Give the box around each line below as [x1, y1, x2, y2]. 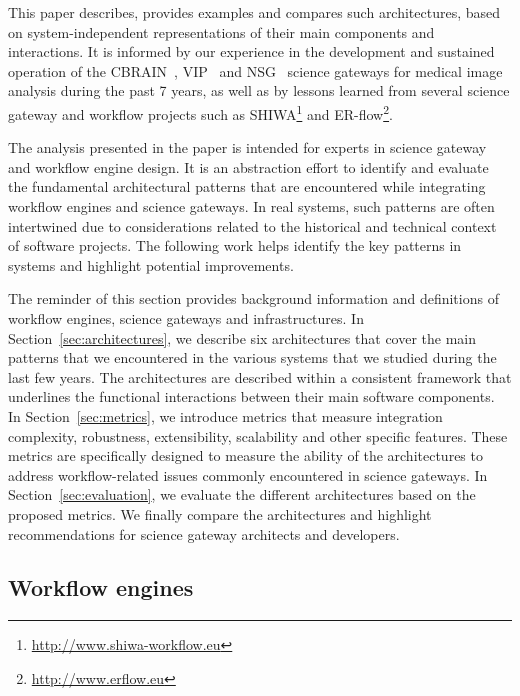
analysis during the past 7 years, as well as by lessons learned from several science [8, 80, 510, 101]
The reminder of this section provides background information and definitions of [8, 288, 499, 309]
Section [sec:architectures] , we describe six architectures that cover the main [8, 327, 477, 348]
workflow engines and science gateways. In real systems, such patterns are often [8, 196, 495, 216]
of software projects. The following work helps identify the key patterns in [8, 235, 462, 256]
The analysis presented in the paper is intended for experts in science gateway [8, 137, 487, 158]
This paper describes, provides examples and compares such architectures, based [8, 2, 501, 22]
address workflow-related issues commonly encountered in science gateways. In [8, 464, 488, 485]
